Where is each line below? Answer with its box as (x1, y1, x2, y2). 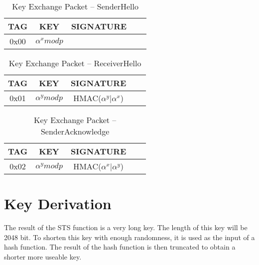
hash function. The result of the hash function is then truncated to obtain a (4, 242, 236, 252)
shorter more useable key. (4, 251, 82, 262)
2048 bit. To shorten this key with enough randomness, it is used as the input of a (4, 232, 255, 242)
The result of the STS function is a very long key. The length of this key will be (4, 222, 248, 233)
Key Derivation (4, 193, 112, 214)
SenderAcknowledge (40, 126, 110, 137)
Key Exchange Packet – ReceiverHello (8, 57, 141, 69)
